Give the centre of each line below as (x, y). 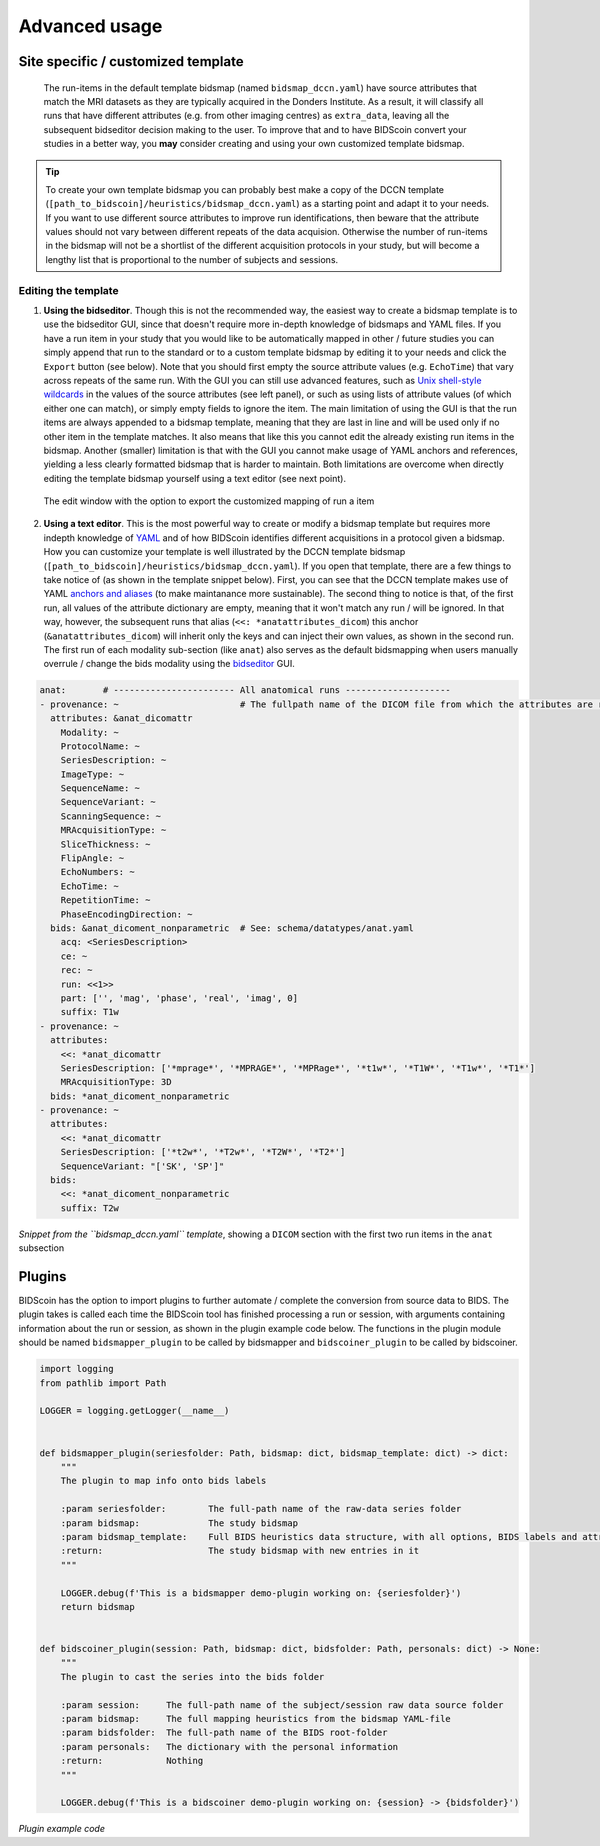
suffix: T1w (90, 1012)
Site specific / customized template (131, 61)
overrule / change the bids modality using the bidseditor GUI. (169, 664)
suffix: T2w (90, 1208)
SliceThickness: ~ (105, 844)
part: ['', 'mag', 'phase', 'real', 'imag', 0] (179, 998)
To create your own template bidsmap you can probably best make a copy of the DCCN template (245, 189)
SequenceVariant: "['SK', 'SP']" (142, 1166)
